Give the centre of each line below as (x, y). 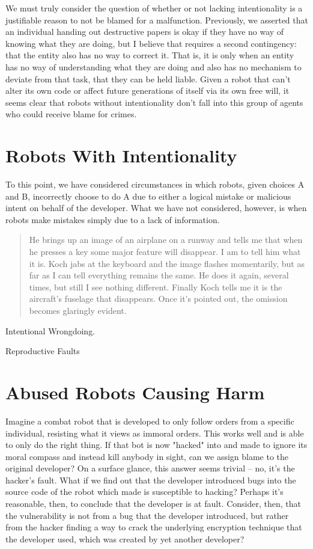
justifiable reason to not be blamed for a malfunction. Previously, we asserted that (157, 20)
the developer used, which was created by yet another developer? (125, 538)
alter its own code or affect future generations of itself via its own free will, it (147, 90)
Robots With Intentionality (121, 155)
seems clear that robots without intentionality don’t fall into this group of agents (154, 102)
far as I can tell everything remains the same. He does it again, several (159, 275)
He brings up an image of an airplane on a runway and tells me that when (166, 240)
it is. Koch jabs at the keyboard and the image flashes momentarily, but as (167, 263)
